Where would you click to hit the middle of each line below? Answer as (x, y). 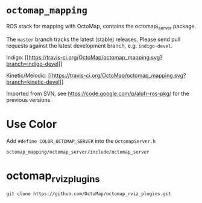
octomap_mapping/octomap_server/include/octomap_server (78, 152)
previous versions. (29, 100)
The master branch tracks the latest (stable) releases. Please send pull (93, 39)
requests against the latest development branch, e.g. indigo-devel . (90, 45)
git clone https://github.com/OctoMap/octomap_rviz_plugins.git (89, 194)
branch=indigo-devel (33, 64)
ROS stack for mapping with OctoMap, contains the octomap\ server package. (101, 27)
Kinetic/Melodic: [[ (29, 75)
